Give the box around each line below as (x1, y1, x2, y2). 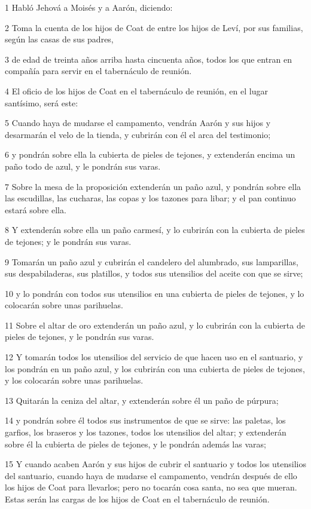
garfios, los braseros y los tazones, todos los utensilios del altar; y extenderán (5, 426, 286, 439)
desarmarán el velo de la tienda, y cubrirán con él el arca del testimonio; (5, 128, 271, 140)
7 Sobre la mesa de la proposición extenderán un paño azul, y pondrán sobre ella (5, 180, 301, 192)
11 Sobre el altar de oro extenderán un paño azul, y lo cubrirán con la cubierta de (5, 318, 305, 331)
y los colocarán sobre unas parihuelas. (5, 374, 144, 387)
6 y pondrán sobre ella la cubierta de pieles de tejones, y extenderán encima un (5, 148, 295, 161)
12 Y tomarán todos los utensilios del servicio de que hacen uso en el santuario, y (5, 351, 303, 363)
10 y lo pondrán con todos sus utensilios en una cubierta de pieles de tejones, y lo (5, 287, 304, 299)
